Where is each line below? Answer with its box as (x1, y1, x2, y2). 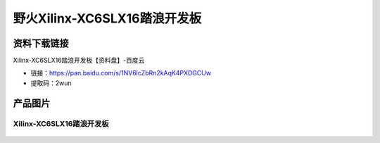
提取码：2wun (30, 78, 72, 87)
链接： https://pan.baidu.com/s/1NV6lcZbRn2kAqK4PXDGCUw (30, 69, 211, 77)
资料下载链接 (13, 37, 69, 49)
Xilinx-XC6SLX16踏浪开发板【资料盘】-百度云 (13, 56, 145, 65)
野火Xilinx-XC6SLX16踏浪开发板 (13, 11, 202, 26)
